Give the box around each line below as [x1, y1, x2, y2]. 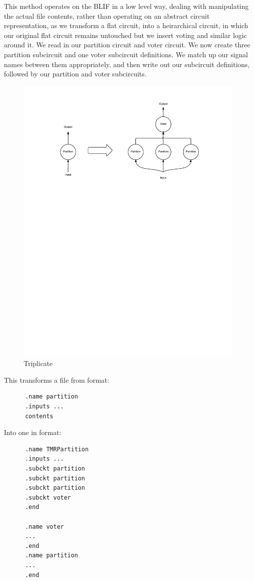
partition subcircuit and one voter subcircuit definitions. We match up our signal [4, 49, 248, 59]
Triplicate [24, 358, 53, 368]
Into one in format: [4, 427, 62, 437]
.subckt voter [25, 494, 71, 501]
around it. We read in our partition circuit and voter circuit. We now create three [4, 39, 251, 50]
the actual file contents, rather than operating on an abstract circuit [4, 10, 210, 21]
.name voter [25, 523, 64, 530]
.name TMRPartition [25, 445, 89, 453]
